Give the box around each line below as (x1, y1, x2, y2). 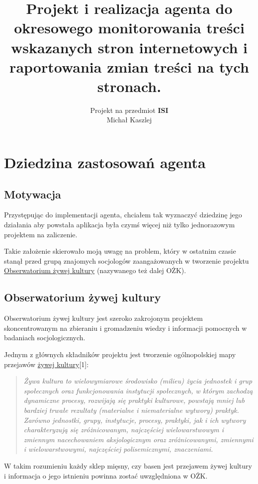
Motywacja (4, 186, 61, 201)
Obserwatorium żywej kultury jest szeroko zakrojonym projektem (4, 313, 203, 323)
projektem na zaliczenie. (4, 229, 78, 239)
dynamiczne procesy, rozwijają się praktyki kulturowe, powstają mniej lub (23, 395, 245, 405)
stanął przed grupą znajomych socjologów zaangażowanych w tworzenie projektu (4, 255, 249, 266)
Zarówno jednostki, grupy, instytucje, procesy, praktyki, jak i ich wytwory (23, 414, 246, 425)
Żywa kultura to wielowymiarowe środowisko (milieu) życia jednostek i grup (23, 376, 253, 386)
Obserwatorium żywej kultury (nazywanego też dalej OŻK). (4, 265, 186, 276)
